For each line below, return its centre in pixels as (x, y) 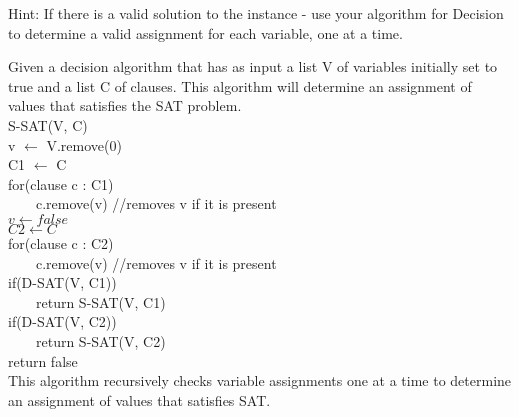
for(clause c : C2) (61, 242)
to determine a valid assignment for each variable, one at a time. (205, 32)
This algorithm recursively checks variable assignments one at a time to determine (260, 380)
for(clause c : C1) (61, 183)
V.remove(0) (84, 144)
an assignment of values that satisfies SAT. (139, 399)
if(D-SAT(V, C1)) (62, 282)
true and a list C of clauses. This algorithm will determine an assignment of (240, 85)
